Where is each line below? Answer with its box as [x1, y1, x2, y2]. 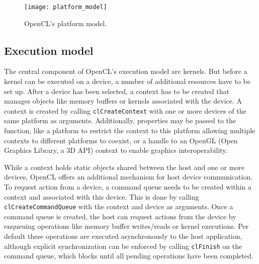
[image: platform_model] [24, 4, 107, 11]
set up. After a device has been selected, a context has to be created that [4, 85, 229, 96]
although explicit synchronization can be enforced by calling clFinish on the [4, 240, 242, 251]
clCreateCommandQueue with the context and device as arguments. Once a [4, 201, 233, 212]
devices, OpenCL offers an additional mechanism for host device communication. [4, 171, 253, 182]
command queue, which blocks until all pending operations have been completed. [4, 250, 253, 261]
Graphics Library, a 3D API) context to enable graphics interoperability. [4, 145, 228, 155]
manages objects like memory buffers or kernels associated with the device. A [4, 96, 242, 106]
